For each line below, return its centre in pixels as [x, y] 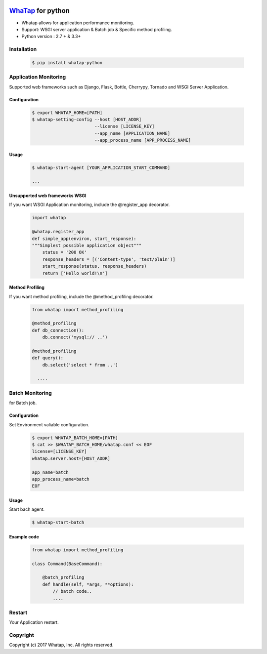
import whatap [49, 218]
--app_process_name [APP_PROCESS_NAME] [143, 140]
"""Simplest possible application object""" [87, 245]
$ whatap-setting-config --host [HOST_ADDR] [87, 119]
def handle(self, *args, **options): [88, 584]
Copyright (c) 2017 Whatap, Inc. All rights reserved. [61, 645]
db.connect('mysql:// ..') [75, 337]
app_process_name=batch [61, 479]
